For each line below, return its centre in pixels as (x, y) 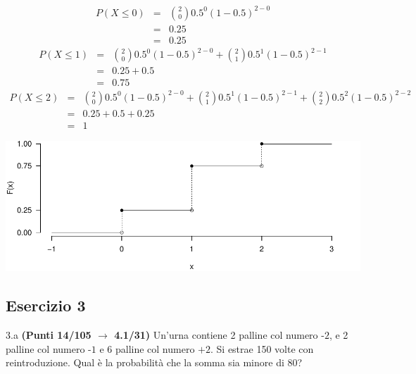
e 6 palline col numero (147, 348)
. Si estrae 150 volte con (262, 348)
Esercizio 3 (46, 305)
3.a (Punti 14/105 (49, 335)
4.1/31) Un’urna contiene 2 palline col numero (216, 335)
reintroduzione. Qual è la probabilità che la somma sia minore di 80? (154, 362)
